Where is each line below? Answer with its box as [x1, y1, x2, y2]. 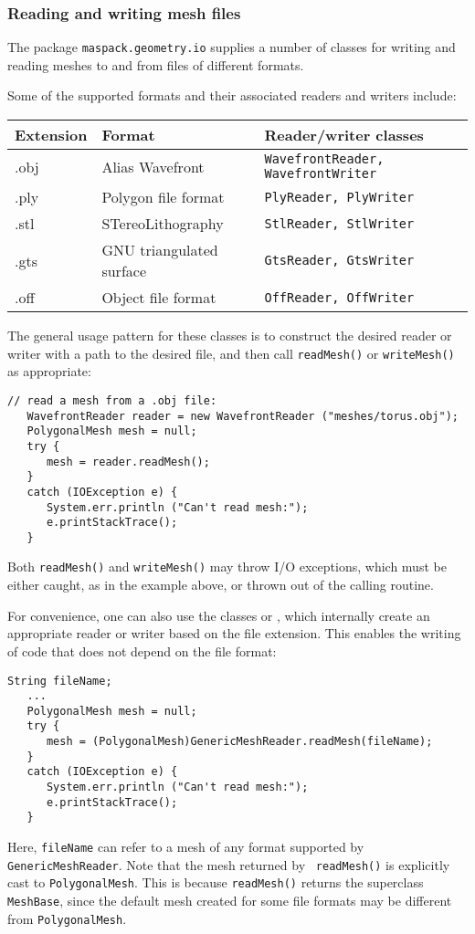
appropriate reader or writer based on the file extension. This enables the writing [7, 624, 461, 643]
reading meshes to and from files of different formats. [7, 55, 304, 74]
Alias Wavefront [101, 155, 205, 177]
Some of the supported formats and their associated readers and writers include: [7, 86, 457, 105]
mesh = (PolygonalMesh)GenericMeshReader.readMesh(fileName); [46, 735, 433, 749]
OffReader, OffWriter [264, 289, 415, 305]
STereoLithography [101, 213, 224, 235]
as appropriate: [7, 362, 91, 381]
